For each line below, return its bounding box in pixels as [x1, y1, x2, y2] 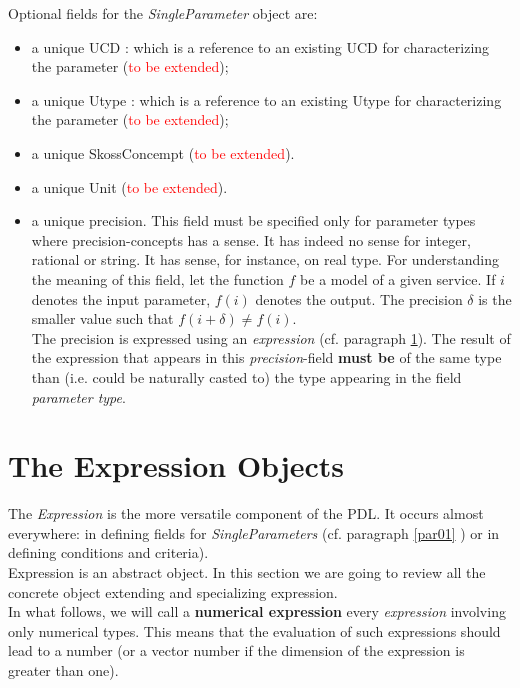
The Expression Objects [8, 445, 345, 486]
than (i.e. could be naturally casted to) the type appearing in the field [31, 366, 462, 387]
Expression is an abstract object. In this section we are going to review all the [8, 562, 486, 582]
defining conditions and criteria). [8, 542, 209, 563]
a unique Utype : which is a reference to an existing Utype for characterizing [31, 89, 502, 110]
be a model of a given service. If [300, 268, 496, 289]
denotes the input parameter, [31, 288, 211, 309]
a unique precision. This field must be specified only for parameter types [31, 210, 476, 231]
